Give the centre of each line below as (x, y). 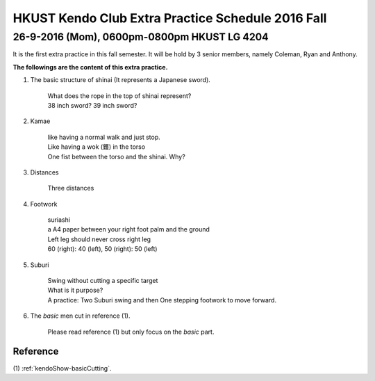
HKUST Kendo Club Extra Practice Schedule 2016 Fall (170, 18)
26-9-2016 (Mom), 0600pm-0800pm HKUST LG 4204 (141, 37)
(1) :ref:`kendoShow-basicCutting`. (62, 368)
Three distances (71, 188)
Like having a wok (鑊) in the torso (97, 147)
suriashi (59, 220)
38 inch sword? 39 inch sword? (92, 105)
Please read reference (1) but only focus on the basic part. (131, 332)
